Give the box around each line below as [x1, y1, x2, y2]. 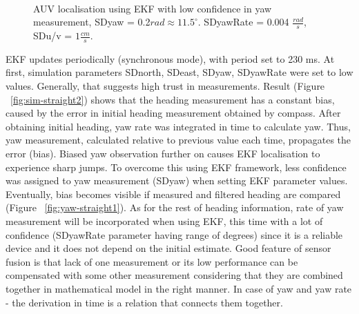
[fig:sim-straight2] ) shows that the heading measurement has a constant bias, [10, 92, 335, 106]
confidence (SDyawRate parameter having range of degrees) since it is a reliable [6, 227, 343, 242]
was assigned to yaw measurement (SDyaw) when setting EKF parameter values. [6, 173, 348, 188]
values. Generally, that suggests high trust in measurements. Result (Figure [6, 79, 325, 93]
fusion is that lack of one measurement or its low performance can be [6, 254, 298, 268]
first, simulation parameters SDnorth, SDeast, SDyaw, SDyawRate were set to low [6, 65, 353, 79]
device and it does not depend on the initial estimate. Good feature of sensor [6, 241, 331, 255]
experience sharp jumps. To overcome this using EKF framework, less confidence [6, 159, 347, 174]
